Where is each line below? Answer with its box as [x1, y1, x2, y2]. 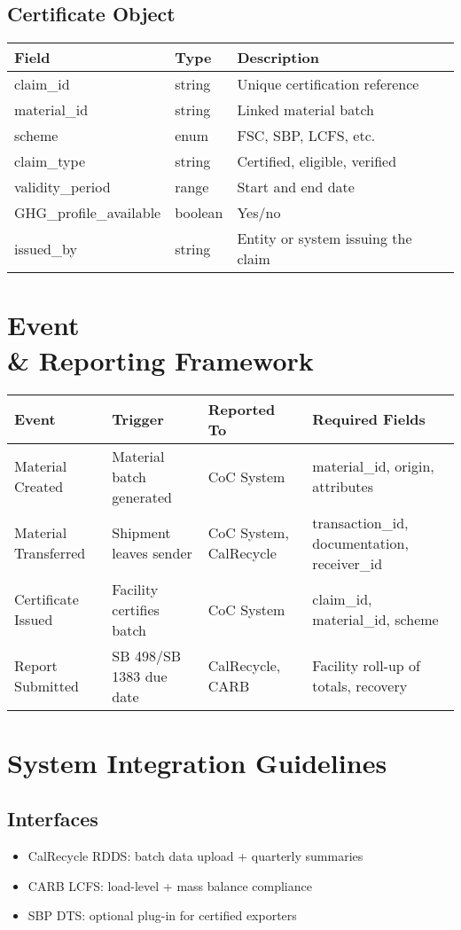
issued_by [14, 238, 77, 259]
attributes [312, 476, 373, 497]
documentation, [312, 532, 409, 553]
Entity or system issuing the [237, 228, 412, 249]
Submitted [14, 676, 79, 697]
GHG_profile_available [14, 202, 161, 223]
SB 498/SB [112, 645, 182, 666]
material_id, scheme [312, 609, 439, 630]
